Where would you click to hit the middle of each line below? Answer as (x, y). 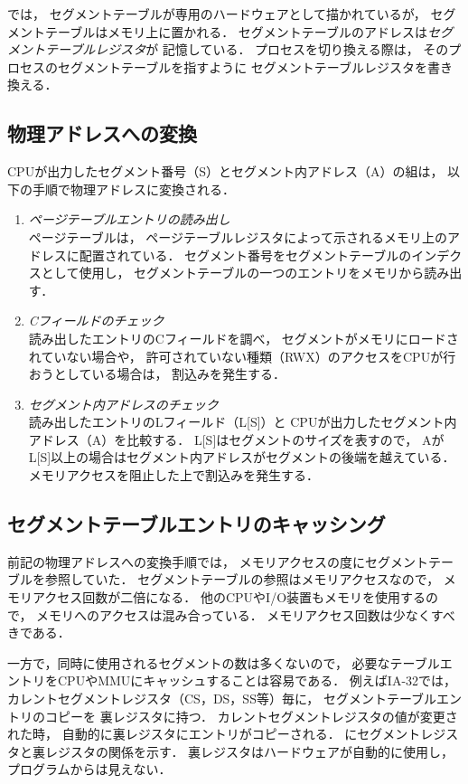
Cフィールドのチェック (96, 321)
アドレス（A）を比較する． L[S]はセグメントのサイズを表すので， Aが (236, 439)
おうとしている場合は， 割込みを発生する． (157, 374)
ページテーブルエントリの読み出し (129, 219)
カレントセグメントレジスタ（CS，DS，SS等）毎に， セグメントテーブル (222, 699)
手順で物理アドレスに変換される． (133, 189)
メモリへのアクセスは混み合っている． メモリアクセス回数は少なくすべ (246, 614)
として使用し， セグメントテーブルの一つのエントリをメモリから (233, 273)
